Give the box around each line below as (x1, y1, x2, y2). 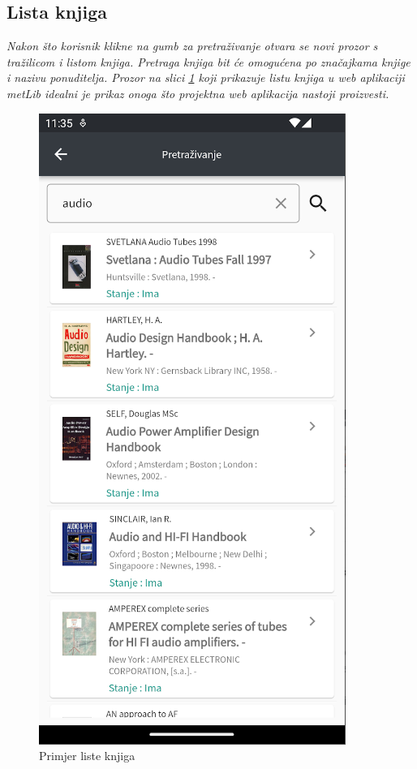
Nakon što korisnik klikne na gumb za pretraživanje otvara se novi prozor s (6, 37, 378, 54)
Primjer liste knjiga (39, 747, 135, 764)
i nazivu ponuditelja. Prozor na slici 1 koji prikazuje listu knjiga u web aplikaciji (6, 69, 405, 86)
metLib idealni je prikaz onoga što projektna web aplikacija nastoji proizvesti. (6, 84, 389, 101)
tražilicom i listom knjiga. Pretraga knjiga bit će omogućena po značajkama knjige (6, 53, 411, 70)
